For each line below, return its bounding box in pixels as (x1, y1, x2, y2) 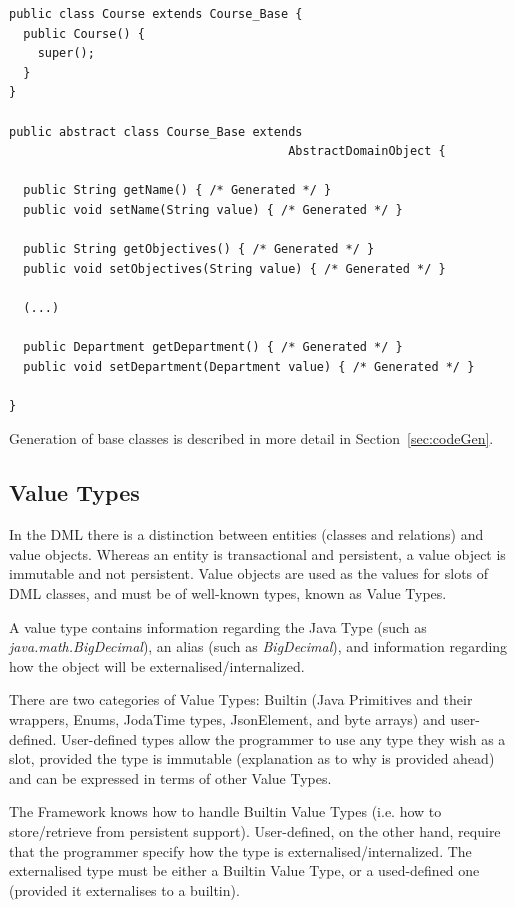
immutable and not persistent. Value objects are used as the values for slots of (9, 563, 489, 584)
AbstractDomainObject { (288, 144, 446, 159)
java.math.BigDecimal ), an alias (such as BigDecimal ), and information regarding (9, 636, 508, 657)
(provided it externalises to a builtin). (9, 879, 240, 900)
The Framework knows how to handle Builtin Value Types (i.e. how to (9, 801, 442, 822)
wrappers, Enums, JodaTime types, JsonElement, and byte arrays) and (9, 709, 446, 730)
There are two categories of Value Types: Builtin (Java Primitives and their (9, 689, 473, 710)
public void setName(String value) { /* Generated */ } (23, 202, 403, 217)
